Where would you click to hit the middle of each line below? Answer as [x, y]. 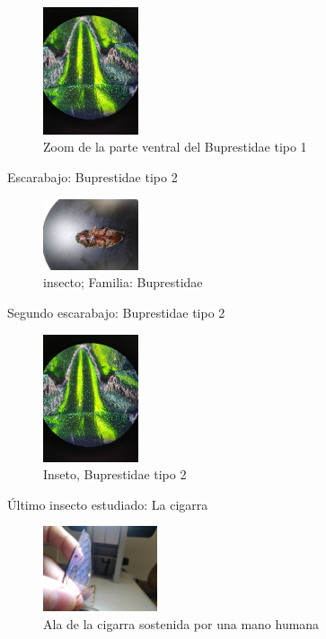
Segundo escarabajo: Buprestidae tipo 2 [116, 313]
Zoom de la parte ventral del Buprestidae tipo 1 [175, 147]
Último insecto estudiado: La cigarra [108, 504]
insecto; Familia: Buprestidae [123, 282]
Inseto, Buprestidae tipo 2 [115, 474]
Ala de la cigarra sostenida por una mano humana [181, 623]
